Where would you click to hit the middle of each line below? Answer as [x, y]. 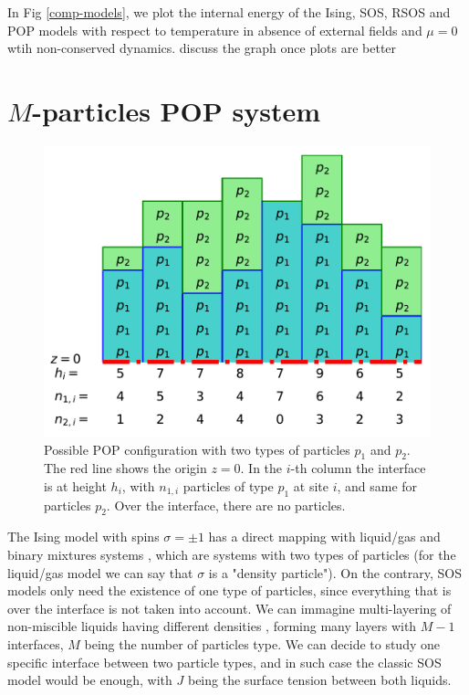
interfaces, [36, 644]
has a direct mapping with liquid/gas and [324, 537]
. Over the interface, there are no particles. [226, 505]
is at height [75, 485]
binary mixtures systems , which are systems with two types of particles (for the [232, 555]
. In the [261, 468]
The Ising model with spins [83, 537]
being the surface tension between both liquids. [319, 680]
